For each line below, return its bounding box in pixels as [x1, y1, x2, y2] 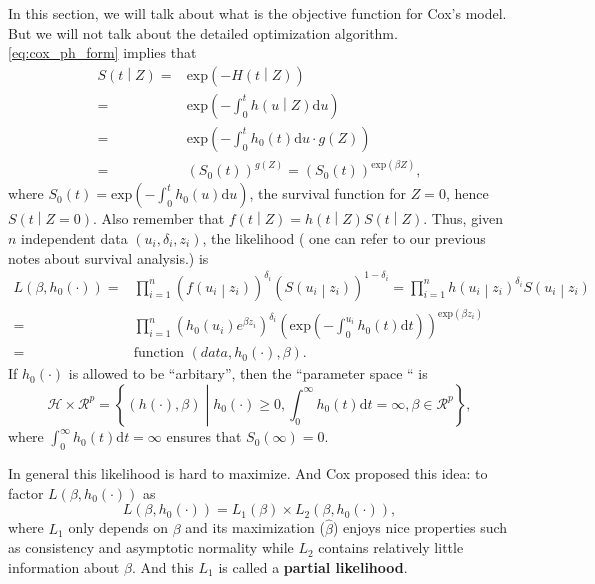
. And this [131, 556, 194, 577]
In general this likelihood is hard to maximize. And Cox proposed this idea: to [8, 463, 488, 484]
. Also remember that [92, 208, 225, 229]
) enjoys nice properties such [332, 517, 508, 538]
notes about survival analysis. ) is [8, 247, 209, 268]
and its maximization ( [185, 517, 325, 538]
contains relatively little [318, 537, 464, 558]
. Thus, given [423, 208, 504, 229]
